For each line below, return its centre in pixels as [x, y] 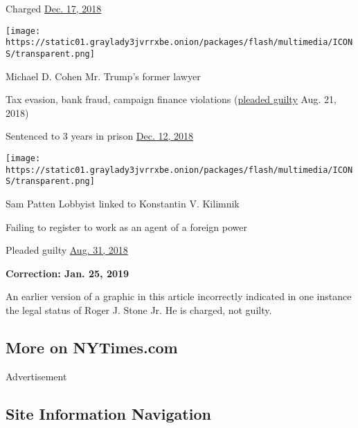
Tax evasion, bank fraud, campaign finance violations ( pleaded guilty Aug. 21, [171, 99]
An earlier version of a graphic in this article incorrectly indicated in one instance [179, 296]
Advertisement [36, 376]
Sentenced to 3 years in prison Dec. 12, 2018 [100, 136]
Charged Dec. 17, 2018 [54, 8]
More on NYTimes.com [92, 347]
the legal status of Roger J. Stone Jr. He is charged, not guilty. [139, 309]
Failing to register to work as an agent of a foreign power [126, 226]
